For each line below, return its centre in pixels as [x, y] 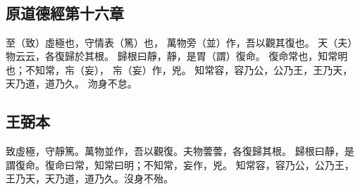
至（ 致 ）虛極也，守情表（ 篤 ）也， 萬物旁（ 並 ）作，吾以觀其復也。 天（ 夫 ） [182, 42]
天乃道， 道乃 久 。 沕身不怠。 [72, 83]
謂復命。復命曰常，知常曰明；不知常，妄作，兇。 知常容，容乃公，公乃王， [180, 164]
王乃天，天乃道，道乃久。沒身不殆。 [89, 178]
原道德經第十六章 [65, 12]
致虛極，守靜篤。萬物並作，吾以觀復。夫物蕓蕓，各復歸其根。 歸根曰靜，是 [180, 151]
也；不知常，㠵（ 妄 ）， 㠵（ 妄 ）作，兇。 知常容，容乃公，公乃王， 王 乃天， [179, 69]
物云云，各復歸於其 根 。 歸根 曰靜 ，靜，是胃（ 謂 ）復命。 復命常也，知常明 [177, 56]
